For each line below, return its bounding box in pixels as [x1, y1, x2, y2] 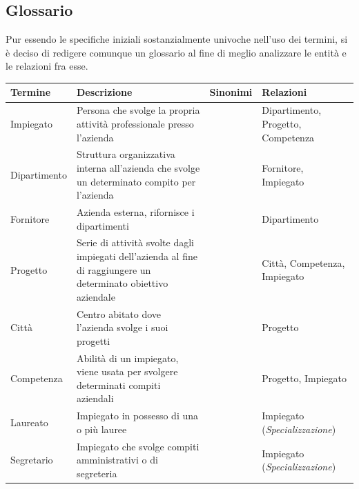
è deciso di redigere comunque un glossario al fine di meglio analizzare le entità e [6, 45, 347, 59]
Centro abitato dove [76, 306, 162, 321]
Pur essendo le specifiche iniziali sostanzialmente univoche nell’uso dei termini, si [6, 32, 348, 46]
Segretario [10, 452, 53, 467]
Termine [10, 85, 51, 99]
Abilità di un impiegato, [76, 350, 179, 365]
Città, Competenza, [262, 255, 345, 270]
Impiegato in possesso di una [76, 408, 198, 423]
